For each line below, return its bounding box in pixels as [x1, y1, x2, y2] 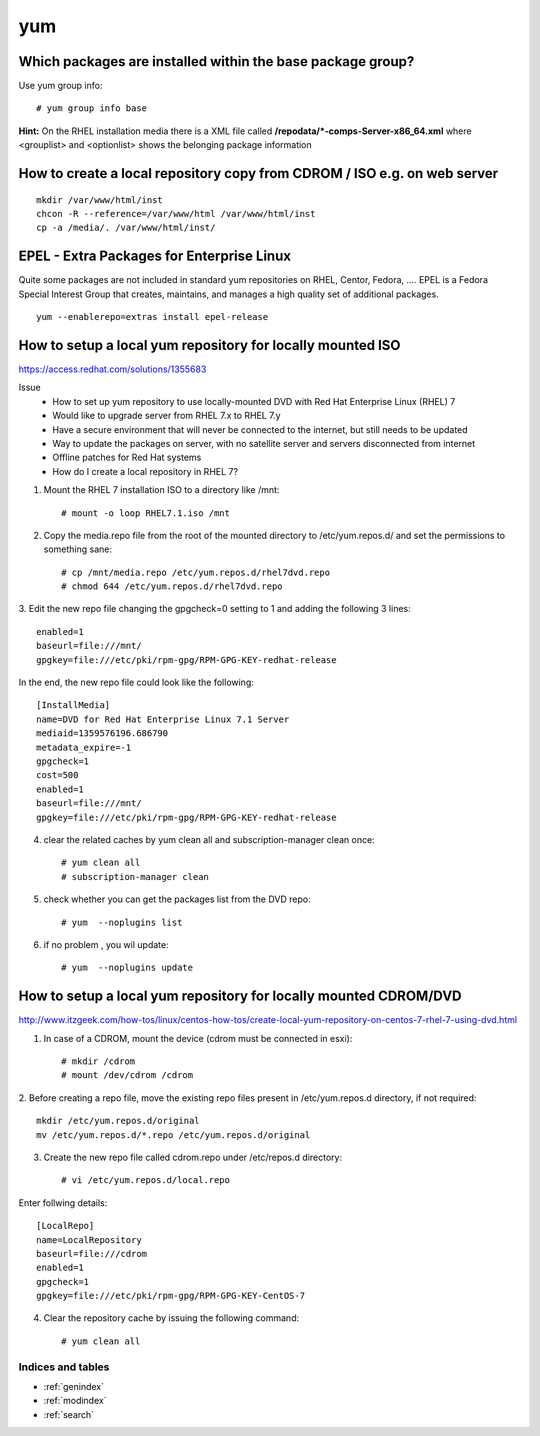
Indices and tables [18, 1360, 110, 1374]
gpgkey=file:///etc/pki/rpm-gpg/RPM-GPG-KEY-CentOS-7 [36, 1290, 305, 1302]
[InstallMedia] [36, 700, 111, 711]
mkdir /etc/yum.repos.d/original [36, 1115, 200, 1127]
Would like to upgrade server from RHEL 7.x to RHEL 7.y [52, 410, 281, 422]
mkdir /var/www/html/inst [36, 194, 164, 205]
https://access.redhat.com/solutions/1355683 [18, 363, 207, 375]
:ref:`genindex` [43, 1380, 105, 1392]
